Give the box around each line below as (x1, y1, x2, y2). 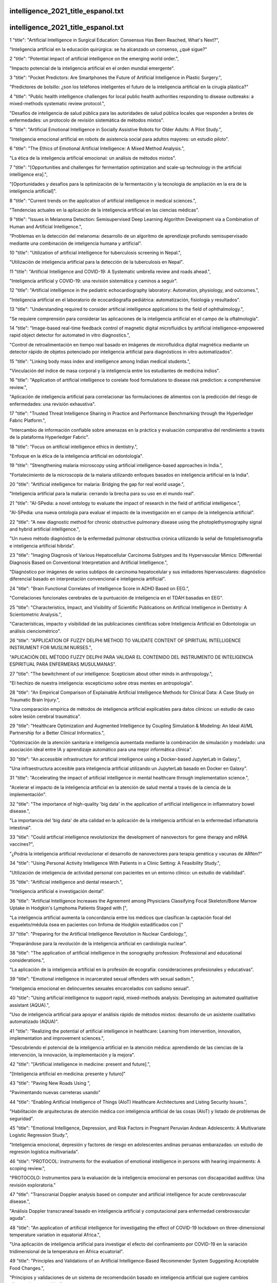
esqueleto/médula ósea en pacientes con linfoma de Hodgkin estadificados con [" (9, 921, 183, 927)
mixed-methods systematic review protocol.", (9, 101, 105, 107)
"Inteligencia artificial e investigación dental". (9, 888, 105, 895)
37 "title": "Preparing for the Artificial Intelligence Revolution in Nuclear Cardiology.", (9, 931, 187, 937)
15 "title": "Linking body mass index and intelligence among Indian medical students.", (9, 358, 191, 364)
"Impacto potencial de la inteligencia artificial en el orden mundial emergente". (9, 65, 175, 71)
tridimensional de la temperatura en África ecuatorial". (9, 1248, 124, 1254)
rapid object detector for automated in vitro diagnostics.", (9, 332, 130, 338)
